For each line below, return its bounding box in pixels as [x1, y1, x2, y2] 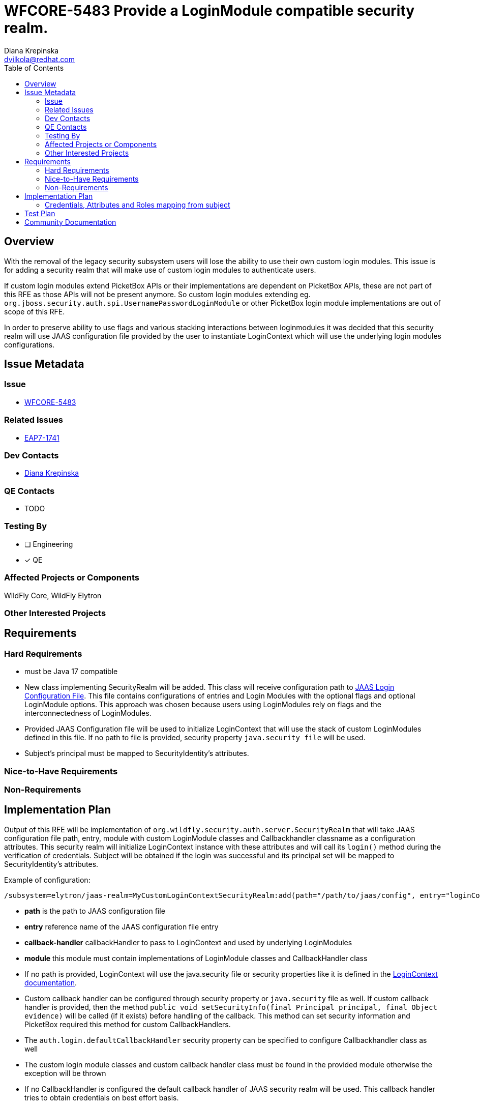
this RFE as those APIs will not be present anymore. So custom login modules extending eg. [4, 289, 311, 299]
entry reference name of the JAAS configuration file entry [24, 922, 219, 931]
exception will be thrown [24, 1068, 106, 1078]
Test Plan [24, 209, 55, 218]
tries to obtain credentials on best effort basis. [24, 1093, 179, 1102]
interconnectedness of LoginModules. [24, 709, 152, 718]
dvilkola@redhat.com [4, 54, 75, 64]
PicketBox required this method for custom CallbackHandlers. [24, 1020, 231, 1029]
